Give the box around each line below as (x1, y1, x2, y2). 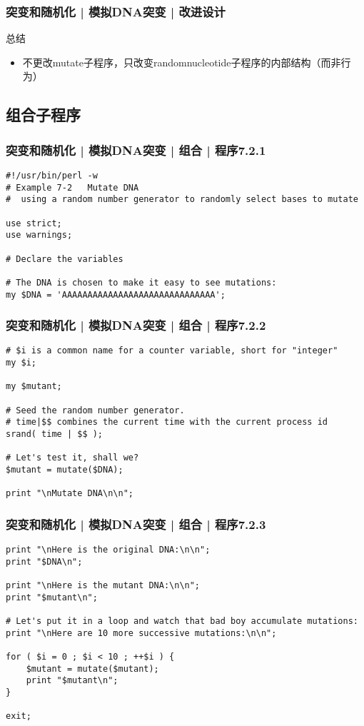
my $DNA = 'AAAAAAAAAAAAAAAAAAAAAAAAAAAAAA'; (6, 289, 226, 300)
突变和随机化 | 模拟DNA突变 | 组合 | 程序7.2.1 (6, 141, 266, 158)
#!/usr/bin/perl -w (6, 171, 98, 181)
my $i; (6, 358, 36, 368)
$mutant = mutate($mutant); (26, 663, 159, 674)
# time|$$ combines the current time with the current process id (6, 417, 328, 428)
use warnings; (6, 230, 73, 241)
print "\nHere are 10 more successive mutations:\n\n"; (6, 627, 277, 638)
